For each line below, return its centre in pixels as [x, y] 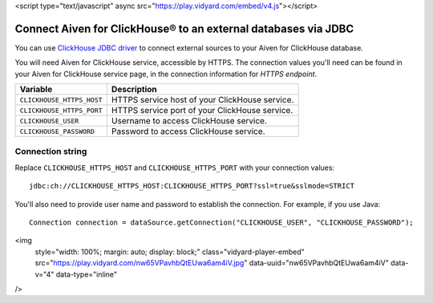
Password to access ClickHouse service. [188, 131]
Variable [36, 90]
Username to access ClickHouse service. [189, 121]
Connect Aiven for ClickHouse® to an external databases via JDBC [184, 28]
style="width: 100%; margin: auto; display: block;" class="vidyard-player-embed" [170, 252]
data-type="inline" [87, 274]
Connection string [51, 151]
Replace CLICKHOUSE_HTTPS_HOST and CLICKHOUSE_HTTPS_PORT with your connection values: [175, 168]
